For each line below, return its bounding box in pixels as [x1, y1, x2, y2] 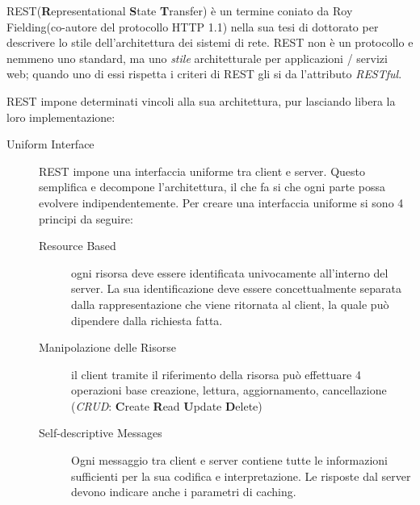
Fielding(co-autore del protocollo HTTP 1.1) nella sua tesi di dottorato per [6, 18, 379, 35]
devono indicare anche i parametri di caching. [71, 483, 296, 500]
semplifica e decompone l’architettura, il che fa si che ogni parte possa [39, 178, 385, 195]
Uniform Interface [6, 136, 94, 152]
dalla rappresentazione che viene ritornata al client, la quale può [71, 295, 389, 312]
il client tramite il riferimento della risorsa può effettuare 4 [71, 365, 361, 382]
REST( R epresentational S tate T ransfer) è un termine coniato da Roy [6, 2, 353, 19]
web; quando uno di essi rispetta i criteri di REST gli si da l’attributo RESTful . [6, 65, 402, 82]
